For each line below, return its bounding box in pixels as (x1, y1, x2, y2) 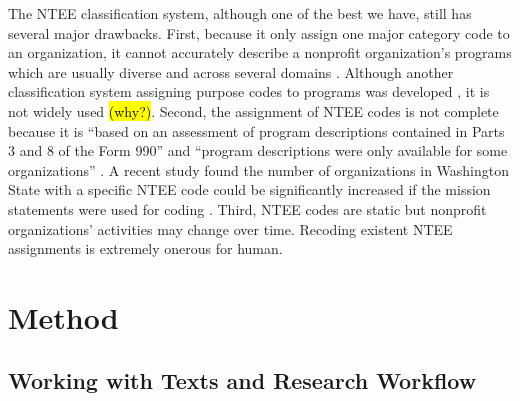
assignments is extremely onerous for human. (8, 238, 283, 259)
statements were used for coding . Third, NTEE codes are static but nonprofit (8, 198, 487, 219)
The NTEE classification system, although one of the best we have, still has (8, 3, 472, 23)
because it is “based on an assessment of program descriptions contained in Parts (8, 120, 505, 141)
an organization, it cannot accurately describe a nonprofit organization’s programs (8, 42, 512, 63)
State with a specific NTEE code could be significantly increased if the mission (8, 179, 491, 200)
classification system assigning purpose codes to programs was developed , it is (8, 81, 490, 102)
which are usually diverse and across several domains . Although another (8, 61, 454, 82)
